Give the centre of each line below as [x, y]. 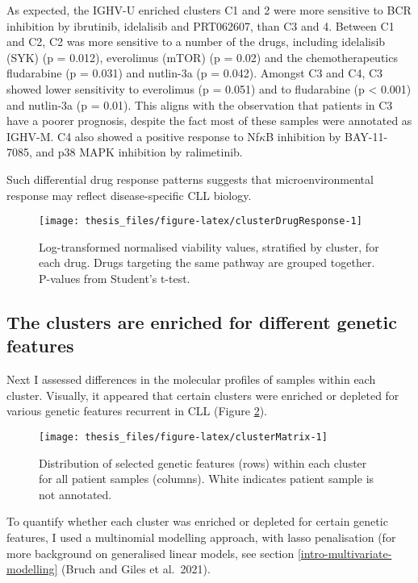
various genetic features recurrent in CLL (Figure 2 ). [137, 411]
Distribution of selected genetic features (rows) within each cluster [203, 462]
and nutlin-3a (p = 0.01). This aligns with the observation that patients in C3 [200, 104]
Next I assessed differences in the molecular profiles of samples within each [191, 379]
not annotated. [75, 494]
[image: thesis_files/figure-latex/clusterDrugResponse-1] [201, 221]
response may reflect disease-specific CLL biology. [129, 195]
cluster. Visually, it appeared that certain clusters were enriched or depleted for [203, 395]
